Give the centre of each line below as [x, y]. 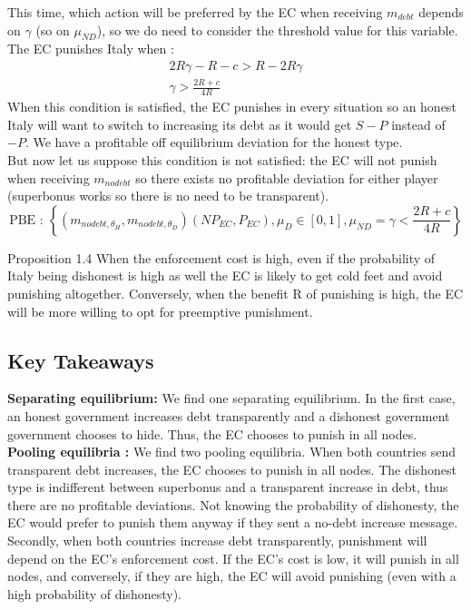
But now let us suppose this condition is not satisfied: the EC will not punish [222, 159]
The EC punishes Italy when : [91, 49]
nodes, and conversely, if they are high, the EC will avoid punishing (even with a [232, 576]
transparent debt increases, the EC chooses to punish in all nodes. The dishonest [232, 469]
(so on [53, 30]
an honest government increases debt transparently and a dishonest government [229, 415]
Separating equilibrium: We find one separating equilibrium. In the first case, [231, 398]
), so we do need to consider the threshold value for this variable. [277, 30]
